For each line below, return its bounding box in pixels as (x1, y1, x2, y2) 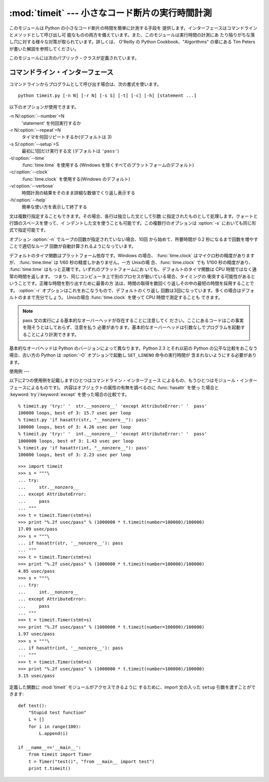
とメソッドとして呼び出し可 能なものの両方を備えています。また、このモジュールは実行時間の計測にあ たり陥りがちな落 (9, 31, 255, 37)
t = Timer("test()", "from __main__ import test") (28, 759, 155, 764)
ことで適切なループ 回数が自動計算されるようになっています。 (9, 243, 136, 249)
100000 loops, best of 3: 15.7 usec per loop (18, 410, 132, 416)
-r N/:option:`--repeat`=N (9, 127, 61, 133)
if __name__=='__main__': (18, 745, 82, 750)
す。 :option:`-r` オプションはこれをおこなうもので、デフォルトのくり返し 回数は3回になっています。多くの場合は (9, 287, 242, 293)
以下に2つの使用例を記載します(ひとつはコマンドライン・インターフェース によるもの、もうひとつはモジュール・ (9, 378, 240, 384)
